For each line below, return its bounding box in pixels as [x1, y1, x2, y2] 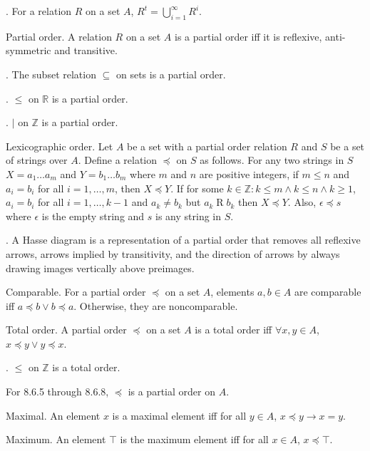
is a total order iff [195, 322, 272, 337]
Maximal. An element [6, 408, 101, 423]
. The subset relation [6, 66, 96, 81]
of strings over [6, 152, 68, 167]
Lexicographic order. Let [6, 138, 113, 153]
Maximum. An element [6, 432, 106, 447]
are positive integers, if [199, 166, 299, 181]
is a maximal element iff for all [112, 408, 247, 423]
